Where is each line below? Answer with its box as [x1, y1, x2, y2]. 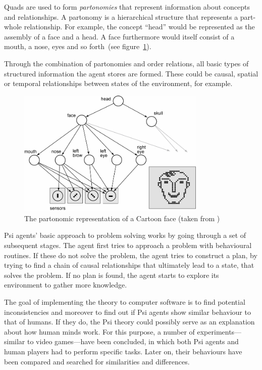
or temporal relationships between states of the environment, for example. [4, 78, 233, 89]
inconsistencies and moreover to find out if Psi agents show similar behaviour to [4, 306, 251, 317]
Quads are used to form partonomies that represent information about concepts [4, 2, 250, 12]
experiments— [197, 326, 242, 337]
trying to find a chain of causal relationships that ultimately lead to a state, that [4, 260, 254, 270]
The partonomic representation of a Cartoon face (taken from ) [24, 213, 220, 223]
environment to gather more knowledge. [4, 279, 127, 290]
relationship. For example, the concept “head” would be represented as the [24, 21, 255, 32]
